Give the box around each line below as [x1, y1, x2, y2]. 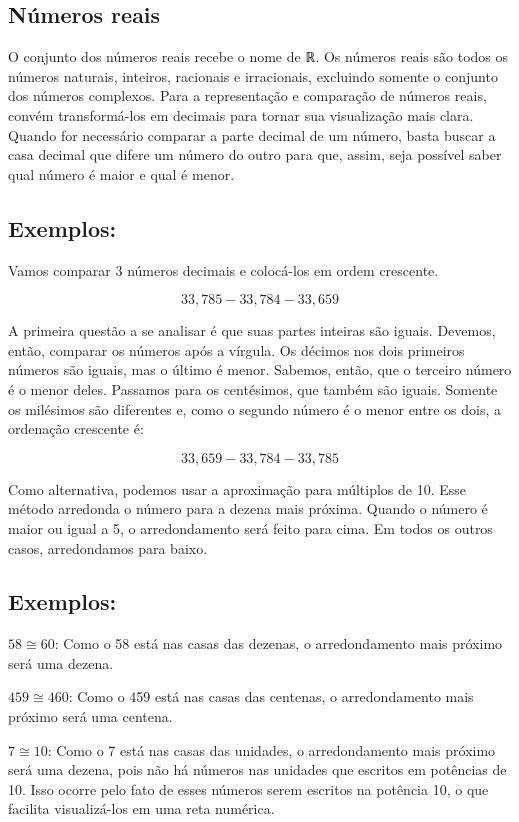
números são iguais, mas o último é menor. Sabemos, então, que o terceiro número [8, 359, 512, 380]
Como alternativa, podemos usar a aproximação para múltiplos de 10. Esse [8, 478, 467, 499]
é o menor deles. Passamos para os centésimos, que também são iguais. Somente [8, 378, 498, 399]
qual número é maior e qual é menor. [8, 163, 235, 184]
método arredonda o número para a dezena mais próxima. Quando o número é [8, 498, 488, 519]
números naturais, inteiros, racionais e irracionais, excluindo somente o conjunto [8, 65, 498, 86]
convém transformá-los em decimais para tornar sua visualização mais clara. [8, 104, 474, 125]
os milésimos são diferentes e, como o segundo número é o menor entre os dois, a [8, 398, 501, 419]
